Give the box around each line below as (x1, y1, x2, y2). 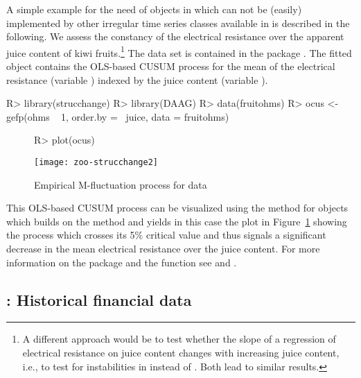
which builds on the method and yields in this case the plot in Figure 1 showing (6, 214, 347, 228)
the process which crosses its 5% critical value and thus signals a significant (6, 227, 326, 242)
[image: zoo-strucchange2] (34, 157, 158, 167)
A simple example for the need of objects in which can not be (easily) (6, 2, 302, 16)
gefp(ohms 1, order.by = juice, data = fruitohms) (6, 109, 229, 123)
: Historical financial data (6, 289, 192, 310)
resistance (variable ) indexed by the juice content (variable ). (6, 72, 268, 87)
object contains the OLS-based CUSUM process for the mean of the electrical (6, 59, 335, 74)
